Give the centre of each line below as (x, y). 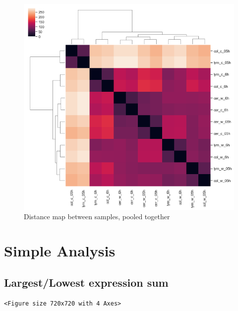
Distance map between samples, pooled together (97, 217)
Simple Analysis (60, 251)
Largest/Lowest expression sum (86, 282)
